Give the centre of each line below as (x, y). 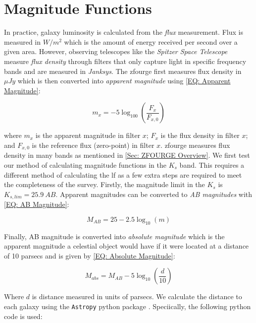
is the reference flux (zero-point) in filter (93, 145)
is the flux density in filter (200, 135)
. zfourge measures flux (195, 145)
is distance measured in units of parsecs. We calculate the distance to (137, 296)
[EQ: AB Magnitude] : (37, 204)
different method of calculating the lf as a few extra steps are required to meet (123, 174)
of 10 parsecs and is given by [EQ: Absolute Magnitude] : (90, 255)
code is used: (23, 316)
